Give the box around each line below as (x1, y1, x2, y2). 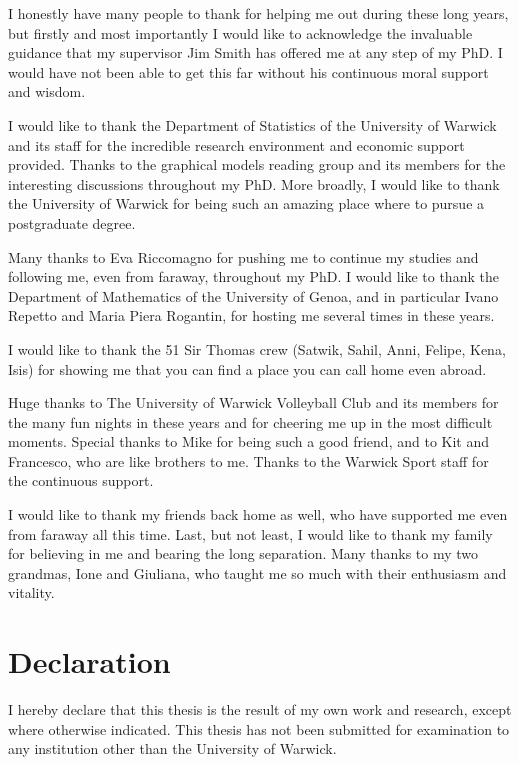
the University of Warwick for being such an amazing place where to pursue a (8, 193, 485, 214)
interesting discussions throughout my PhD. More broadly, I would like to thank (8, 173, 500, 194)
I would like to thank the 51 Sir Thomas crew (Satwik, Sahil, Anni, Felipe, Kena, (8, 338, 506, 359)
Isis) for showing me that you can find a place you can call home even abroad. (8, 358, 487, 379)
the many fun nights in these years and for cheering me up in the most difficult (8, 411, 493, 432)
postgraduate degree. (8, 212, 136, 233)
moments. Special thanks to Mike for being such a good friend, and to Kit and (8, 431, 490, 452)
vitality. (8, 582, 55, 603)
